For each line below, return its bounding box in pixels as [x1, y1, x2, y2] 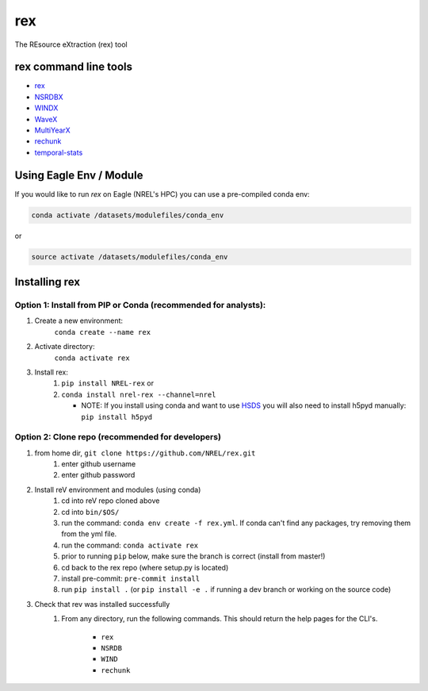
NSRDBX [34, 92, 63, 102]
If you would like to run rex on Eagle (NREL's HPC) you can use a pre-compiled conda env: [14, 189, 310, 198]
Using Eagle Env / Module [14, 168, 143, 182]
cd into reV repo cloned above [61, 496, 160, 505]
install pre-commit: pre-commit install [61, 574, 201, 583]
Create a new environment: [34, 316, 123, 325]
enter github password [61, 470, 136, 480]
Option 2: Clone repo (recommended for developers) [14, 432, 222, 443]
